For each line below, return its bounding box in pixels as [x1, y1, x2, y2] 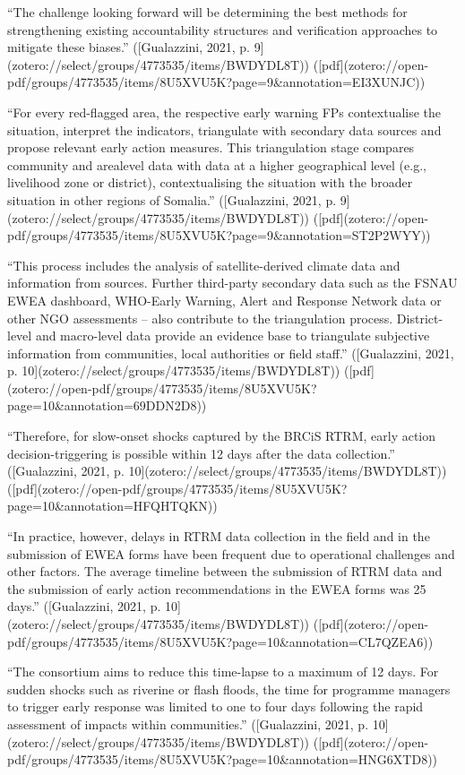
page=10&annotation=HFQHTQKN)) [7, 496, 218, 515]
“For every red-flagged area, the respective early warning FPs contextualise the [7, 102, 442, 121]
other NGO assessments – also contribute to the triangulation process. [7, 308, 393, 327]
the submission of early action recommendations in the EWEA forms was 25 [7, 579, 426, 598]
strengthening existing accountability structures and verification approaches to [7, 20, 438, 39]
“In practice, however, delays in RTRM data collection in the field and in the [7, 527, 430, 546]
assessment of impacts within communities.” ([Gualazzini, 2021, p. [7, 714, 369, 733]
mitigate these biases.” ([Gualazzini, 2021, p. [7, 38, 250, 56]
